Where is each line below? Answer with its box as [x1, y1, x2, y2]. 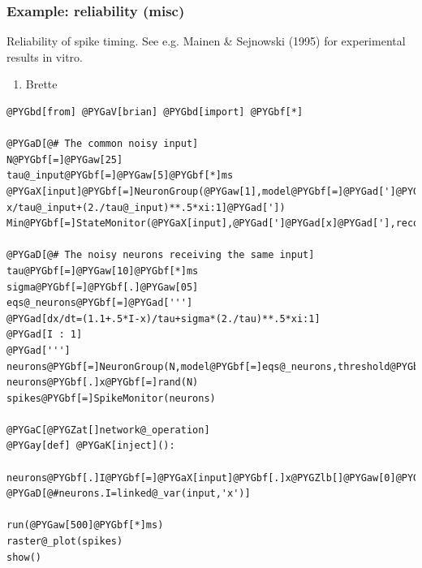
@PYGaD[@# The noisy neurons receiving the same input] [6, 249, 315, 261]
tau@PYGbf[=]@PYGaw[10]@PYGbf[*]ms [6, 265, 199, 277]
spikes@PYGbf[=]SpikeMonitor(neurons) [6, 392, 216, 404]
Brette [25, 75, 58, 93]
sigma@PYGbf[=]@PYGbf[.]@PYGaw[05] [6, 281, 199, 293]
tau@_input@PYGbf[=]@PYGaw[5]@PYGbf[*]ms [6, 170, 234, 182]
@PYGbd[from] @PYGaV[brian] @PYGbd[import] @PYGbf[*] [6, 106, 304, 118]
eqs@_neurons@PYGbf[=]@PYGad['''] [6, 297, 193, 309]
